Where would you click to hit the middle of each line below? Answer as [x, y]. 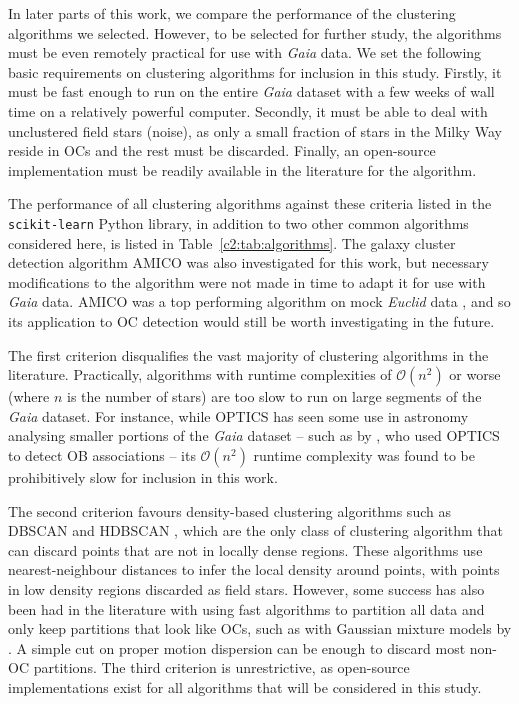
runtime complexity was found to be [364, 454]
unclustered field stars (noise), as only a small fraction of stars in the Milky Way [255, 130]
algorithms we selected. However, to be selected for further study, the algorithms [255, 32]
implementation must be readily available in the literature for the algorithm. [242, 169]
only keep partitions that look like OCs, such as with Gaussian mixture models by [260, 628]
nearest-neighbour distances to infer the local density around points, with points [254, 569]
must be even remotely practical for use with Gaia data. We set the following [245, 52]
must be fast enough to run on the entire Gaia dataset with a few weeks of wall [251, 91]
